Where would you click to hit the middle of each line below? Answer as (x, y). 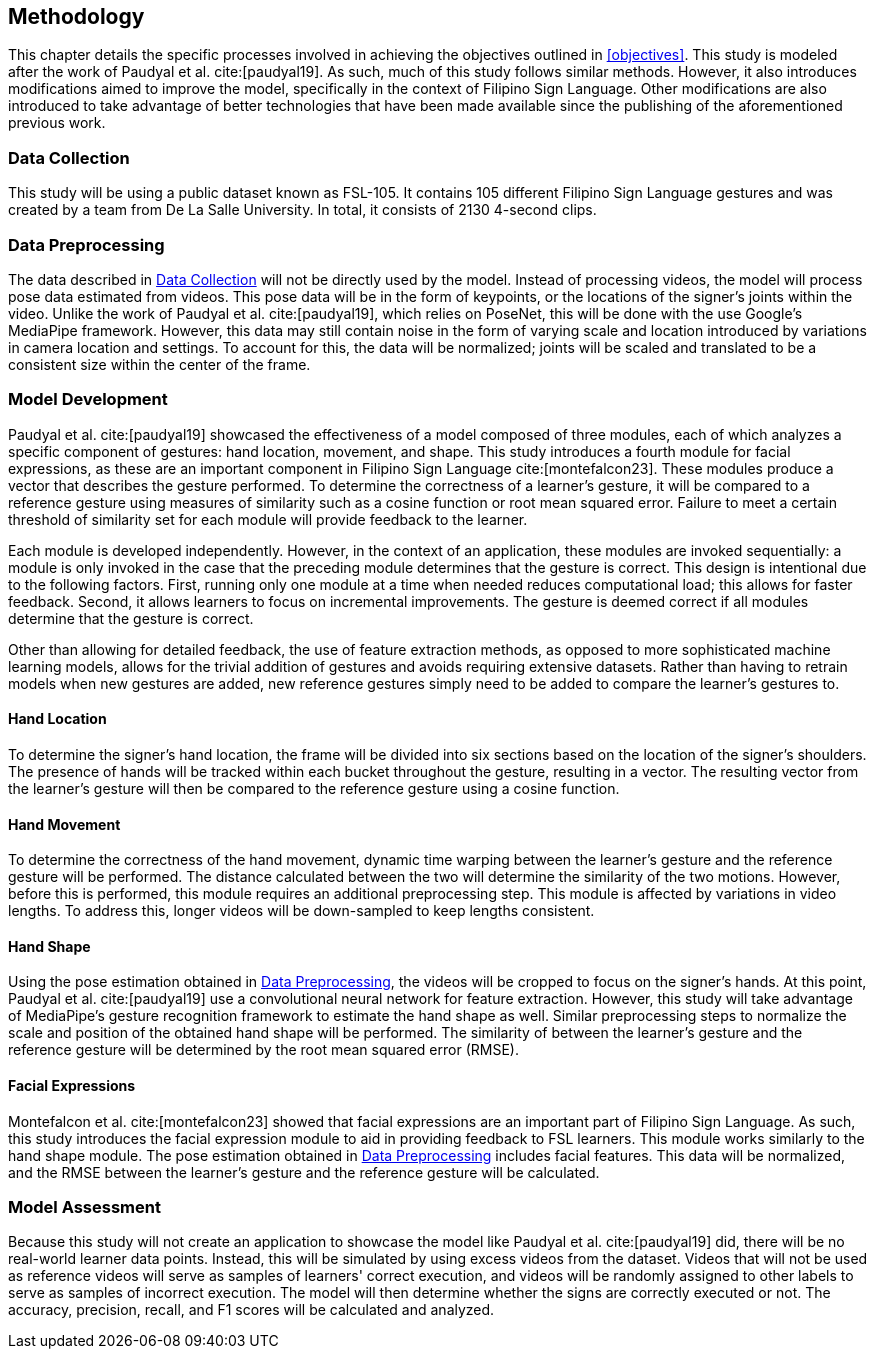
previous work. (57, 123)
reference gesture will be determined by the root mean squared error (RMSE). (263, 1050)
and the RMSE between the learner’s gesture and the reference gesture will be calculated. (304, 1172)
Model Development (88, 399)
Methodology (76, 16)
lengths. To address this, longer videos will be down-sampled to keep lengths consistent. (301, 911)
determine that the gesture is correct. (131, 618)
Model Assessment (84, 1206)
